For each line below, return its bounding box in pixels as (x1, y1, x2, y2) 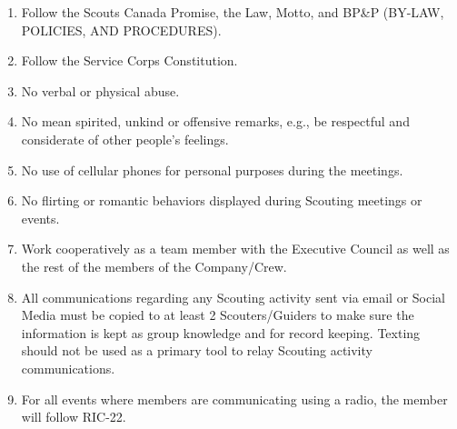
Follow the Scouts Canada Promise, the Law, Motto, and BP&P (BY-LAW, (21, 3, 444, 21)
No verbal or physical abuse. (21, 81, 180, 100)
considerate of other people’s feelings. (21, 129, 229, 148)
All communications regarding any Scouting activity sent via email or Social (21, 287, 445, 306)
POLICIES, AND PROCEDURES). (21, 20, 222, 39)
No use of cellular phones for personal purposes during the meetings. (21, 160, 403, 179)
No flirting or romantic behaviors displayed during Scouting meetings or (21, 191, 422, 210)
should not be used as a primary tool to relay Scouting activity (21, 341, 373, 360)
